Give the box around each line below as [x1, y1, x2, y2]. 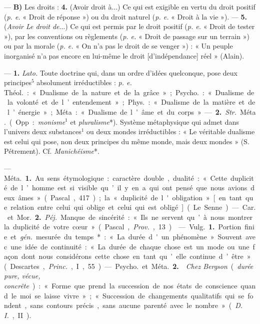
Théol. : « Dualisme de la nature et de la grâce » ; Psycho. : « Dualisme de [4, 87, 254, 97]
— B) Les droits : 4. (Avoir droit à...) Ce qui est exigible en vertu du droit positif [4, 2, 255, 12]
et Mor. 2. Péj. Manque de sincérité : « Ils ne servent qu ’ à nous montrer [7, 211, 252, 222]
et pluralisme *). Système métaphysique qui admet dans [70, 116, 239, 127]
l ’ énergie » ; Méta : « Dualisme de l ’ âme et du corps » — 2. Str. [7, 106, 237, 117]
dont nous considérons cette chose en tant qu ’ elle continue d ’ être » [21, 251, 251, 261]
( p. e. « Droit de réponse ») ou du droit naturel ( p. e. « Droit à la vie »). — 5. [4, 11, 247, 22]
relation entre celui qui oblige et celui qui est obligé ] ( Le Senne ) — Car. [10, 202, 256, 212]
